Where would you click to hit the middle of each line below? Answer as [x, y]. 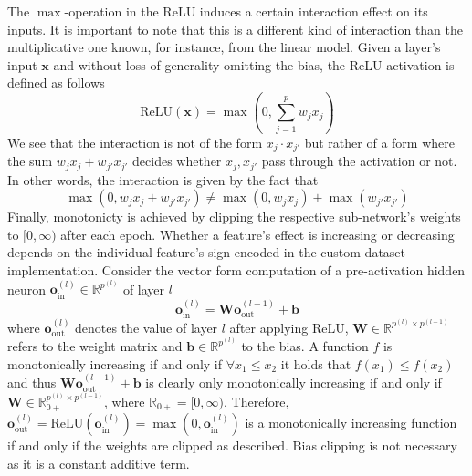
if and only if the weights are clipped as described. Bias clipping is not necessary [232, 445]
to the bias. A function [305, 346]
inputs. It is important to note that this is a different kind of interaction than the [236, 29]
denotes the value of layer [147, 327]
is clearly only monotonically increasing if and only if [294, 383]
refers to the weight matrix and [95, 346]
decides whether [177, 161]
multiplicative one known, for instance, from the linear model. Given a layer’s [224, 47]
